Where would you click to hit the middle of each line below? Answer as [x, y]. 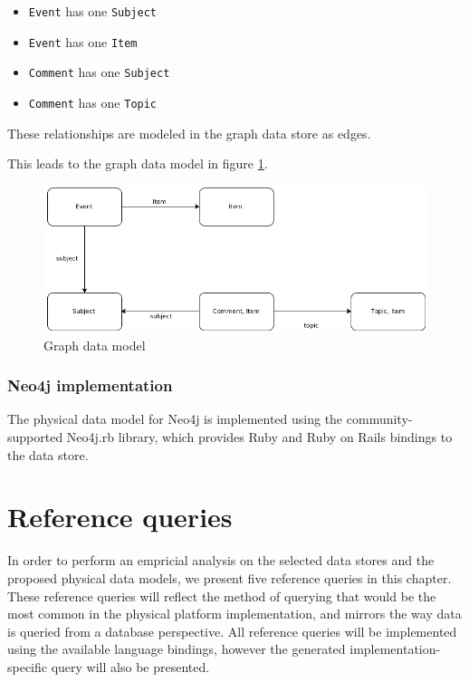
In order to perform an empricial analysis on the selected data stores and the [221, 560]
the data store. [48, 454]
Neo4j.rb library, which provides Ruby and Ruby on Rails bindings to [259, 437]
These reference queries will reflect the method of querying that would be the [222, 596]
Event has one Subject [93, 11]
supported [35, 437]
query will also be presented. [130, 666]
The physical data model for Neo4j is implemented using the [175, 419]
